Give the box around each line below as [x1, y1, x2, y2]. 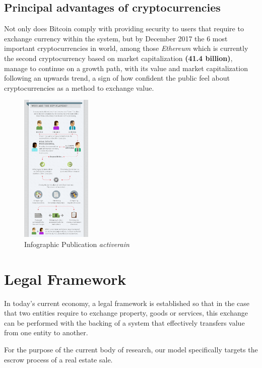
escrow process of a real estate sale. [4, 354, 113, 364]
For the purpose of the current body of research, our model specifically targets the [4, 344, 258, 354]
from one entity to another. [4, 327, 88, 338]
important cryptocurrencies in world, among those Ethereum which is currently [4, 43, 248, 53]
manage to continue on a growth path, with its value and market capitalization [4, 63, 248, 73]
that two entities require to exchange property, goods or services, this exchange [4, 308, 248, 318]
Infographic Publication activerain [24, 238, 129, 249]
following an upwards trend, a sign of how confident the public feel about [4, 73, 230, 83]
